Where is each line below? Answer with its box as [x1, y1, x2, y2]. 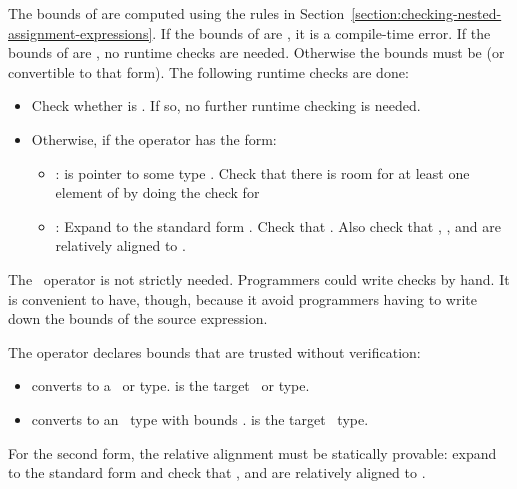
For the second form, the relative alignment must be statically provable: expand [8, 442, 497, 463]
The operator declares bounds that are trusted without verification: [8, 341, 421, 362]
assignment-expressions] [8, 22, 153, 43]
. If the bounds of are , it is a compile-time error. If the [152, 22, 491, 43]
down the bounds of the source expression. [8, 308, 268, 329]
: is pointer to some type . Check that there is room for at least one [55, 162, 470, 183]
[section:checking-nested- [351, 3, 502, 23]
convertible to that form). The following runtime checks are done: [8, 61, 409, 82]
